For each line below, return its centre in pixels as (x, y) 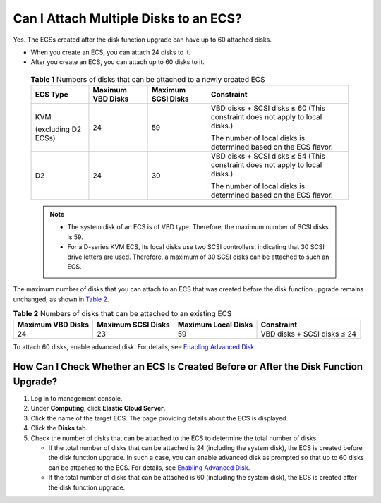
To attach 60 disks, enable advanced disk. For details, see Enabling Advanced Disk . (135, 346)
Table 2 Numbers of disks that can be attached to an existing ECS (122, 314)
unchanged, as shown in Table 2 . (61, 299)
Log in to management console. (77, 399)
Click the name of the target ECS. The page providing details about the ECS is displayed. (159, 418)
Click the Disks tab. (59, 428)
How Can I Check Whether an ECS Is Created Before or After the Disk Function (188, 367)
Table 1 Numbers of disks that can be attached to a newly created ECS (148, 79)
